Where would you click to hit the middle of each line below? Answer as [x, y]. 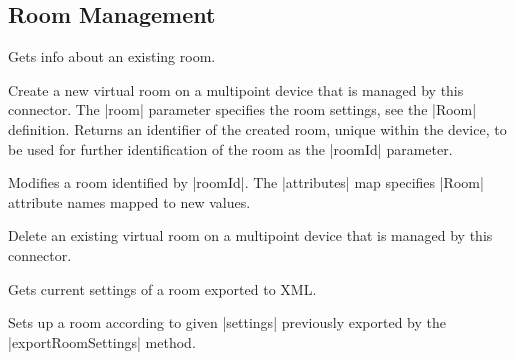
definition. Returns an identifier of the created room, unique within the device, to [257, 128]
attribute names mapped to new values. [129, 201]
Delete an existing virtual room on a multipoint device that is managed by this [250, 235]
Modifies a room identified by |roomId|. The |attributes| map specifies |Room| [246, 182]
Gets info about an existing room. [112, 56]
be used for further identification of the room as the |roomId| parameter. [230, 148]
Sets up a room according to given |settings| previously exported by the [227, 322]
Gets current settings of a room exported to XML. [162, 288]
